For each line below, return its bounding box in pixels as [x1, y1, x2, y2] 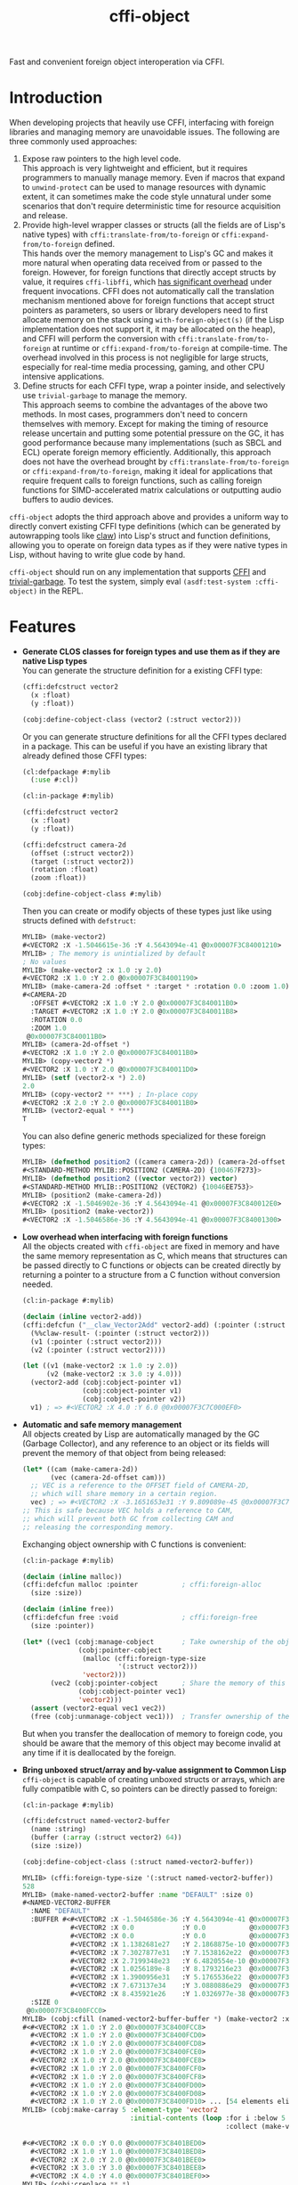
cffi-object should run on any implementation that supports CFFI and [9, 567, 267, 577]
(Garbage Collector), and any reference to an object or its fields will [21, 1437, 270, 1449]
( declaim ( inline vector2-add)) [21, 1313, 142, 1322]
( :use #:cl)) [30, 775, 79, 785]
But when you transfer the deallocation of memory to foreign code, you [21, 1728, 283, 1739]
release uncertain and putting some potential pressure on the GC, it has [21, 428, 285, 438]
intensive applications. [21, 372, 105, 382]
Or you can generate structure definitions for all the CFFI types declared [21, 731, 287, 741]
